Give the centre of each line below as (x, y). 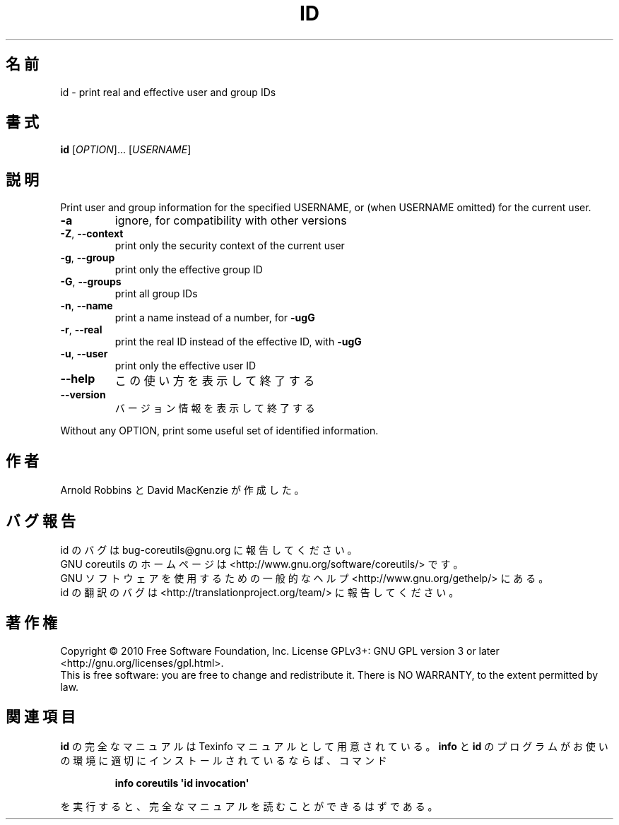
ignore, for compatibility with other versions (231, 221)
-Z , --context (92, 234)
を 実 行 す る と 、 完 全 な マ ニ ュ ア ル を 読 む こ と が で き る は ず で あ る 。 (249, 806)
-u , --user (84, 354)
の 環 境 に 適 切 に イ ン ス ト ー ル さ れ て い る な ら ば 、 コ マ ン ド (224, 760)
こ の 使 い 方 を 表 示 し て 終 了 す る (215, 381)
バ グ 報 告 (41, 521)
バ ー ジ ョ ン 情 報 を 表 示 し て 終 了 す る (215, 408)
